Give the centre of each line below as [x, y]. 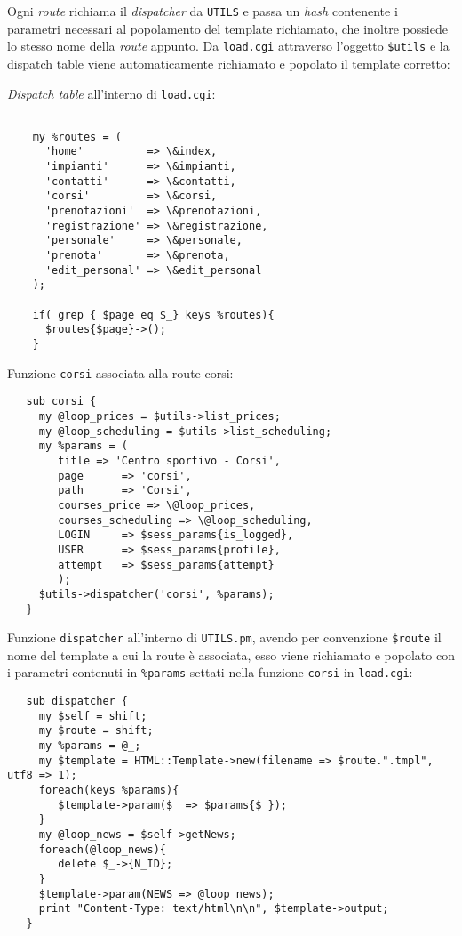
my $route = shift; [96, 731]
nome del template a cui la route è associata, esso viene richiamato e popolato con [231, 654]
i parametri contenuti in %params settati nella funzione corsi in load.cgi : [210, 672]
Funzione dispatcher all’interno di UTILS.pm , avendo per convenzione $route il [224, 637]
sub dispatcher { [77, 702]
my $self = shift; [93, 716]
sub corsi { [61, 402]
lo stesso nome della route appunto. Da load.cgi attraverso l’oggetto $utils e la [228, 46]
